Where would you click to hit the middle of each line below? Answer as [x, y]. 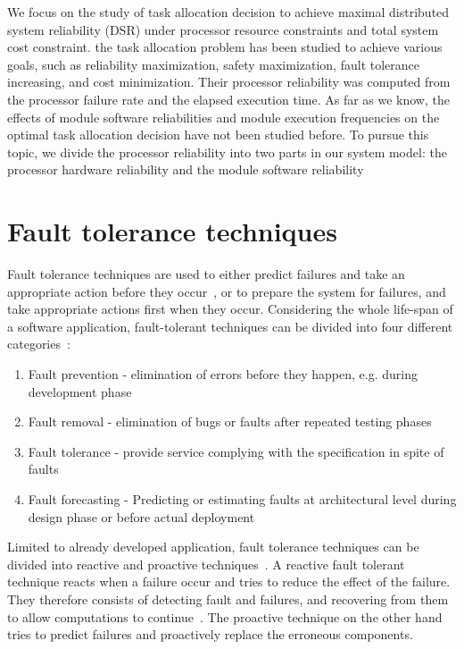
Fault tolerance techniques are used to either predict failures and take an [206, 274]
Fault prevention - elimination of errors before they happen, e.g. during [223, 374]
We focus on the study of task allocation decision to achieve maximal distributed [228, 12]
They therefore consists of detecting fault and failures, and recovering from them [228, 598]
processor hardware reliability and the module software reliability [186, 169]
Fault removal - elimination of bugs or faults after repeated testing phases [230, 421]
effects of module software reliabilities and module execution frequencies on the [224, 117]
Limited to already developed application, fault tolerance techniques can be [213, 547]
